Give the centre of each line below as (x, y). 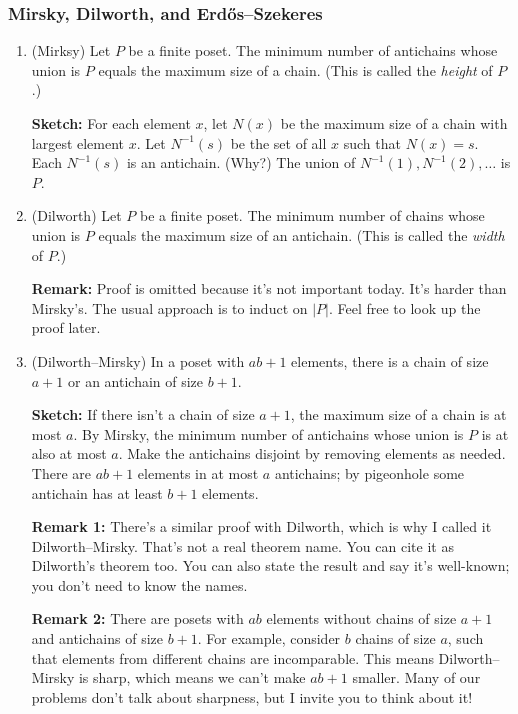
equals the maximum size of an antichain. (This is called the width (301, 234)
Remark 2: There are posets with (137, 618)
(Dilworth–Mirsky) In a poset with (138, 360)
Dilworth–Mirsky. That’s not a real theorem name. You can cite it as (242, 545)
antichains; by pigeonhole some (369, 472)
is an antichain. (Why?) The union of (241, 162)
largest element (78, 142)
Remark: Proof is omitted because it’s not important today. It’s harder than (269, 288)
